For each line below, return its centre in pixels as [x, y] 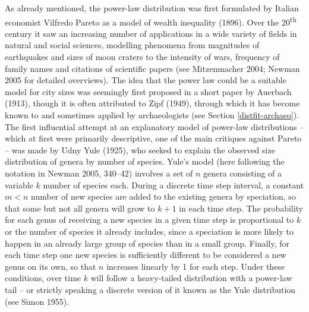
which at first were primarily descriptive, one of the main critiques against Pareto [153, 138]
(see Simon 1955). [37, 301]
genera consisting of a [243, 173]
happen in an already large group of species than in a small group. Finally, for [147, 243]
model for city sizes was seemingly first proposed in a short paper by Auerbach [148, 91]
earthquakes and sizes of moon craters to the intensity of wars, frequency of [142, 57]
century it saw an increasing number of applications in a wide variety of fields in [151, 33]
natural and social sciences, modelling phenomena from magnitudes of [132, 45]
